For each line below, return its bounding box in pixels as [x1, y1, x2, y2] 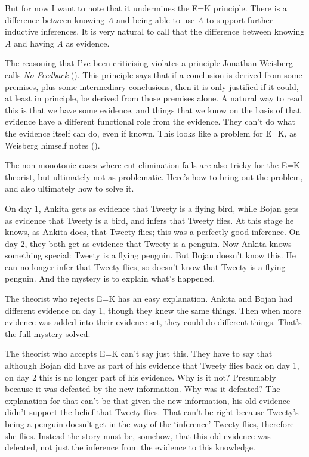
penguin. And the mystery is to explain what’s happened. [5, 272, 215, 285]
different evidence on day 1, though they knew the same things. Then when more [5, 304, 301, 316]
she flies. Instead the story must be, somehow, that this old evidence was [5, 429, 271, 441]
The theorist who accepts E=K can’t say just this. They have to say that [5, 347, 273, 360]
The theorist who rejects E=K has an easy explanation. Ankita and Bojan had [5, 292, 293, 305]
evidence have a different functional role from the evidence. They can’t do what [5, 115, 295, 128]
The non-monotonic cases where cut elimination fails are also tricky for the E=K [5, 159, 300, 171]
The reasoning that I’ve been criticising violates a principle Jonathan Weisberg [5, 57, 293, 69]
